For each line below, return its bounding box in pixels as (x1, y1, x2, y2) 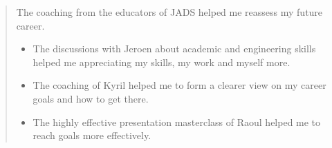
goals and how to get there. (33, 91, 149, 105)
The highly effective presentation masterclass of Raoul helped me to (33, 114, 321, 129)
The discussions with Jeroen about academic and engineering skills (33, 41, 316, 56)
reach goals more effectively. (33, 128, 151, 142)
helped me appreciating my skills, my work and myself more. (33, 54, 290, 69)
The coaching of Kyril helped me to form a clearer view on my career (33, 78, 326, 92)
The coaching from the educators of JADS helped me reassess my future (16, 5, 323, 19)
